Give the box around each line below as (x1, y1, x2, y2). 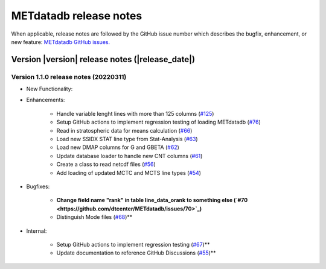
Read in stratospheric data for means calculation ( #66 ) (56, 127, 193, 134)
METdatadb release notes (11, 9, 142, 22)
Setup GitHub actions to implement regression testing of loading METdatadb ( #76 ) (56, 118, 261, 126)
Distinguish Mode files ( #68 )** (56, 214, 133, 221)
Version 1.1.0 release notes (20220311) (11, 72, 127, 81)
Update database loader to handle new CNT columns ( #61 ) (56, 152, 203, 159)
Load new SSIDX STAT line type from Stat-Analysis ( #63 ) (56, 136, 199, 143)
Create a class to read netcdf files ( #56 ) (56, 160, 156, 168)
